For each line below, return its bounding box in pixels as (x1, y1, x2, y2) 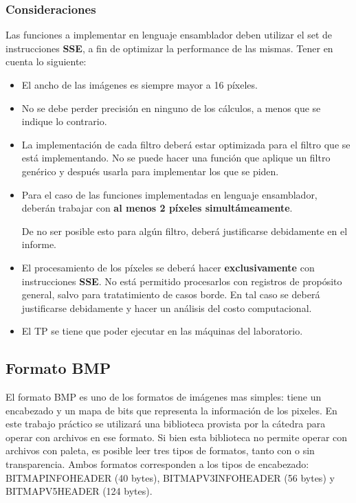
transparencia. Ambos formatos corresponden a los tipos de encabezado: (5, 457, 309, 471)
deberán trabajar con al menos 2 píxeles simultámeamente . (21, 201, 293, 215)
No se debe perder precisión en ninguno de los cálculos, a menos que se (21, 100, 321, 115)
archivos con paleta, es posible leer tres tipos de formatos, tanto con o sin (5, 443, 315, 458)
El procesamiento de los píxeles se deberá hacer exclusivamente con (21, 260, 315, 274)
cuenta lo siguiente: (5, 54, 87, 69)
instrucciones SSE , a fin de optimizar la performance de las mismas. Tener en (5, 41, 333, 55)
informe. (21, 237, 57, 252)
